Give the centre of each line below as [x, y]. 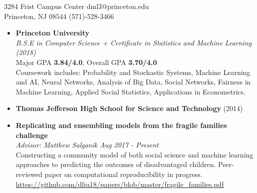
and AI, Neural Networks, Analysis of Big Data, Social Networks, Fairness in [133, 82]
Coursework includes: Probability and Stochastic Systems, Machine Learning [133, 72]
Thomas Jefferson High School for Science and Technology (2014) [129, 108]
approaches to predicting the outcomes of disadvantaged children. [116, 164]
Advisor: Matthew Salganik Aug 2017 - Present [87, 145]
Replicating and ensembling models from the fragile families [121, 125]
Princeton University [52, 33]
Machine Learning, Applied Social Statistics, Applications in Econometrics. [130, 91]
